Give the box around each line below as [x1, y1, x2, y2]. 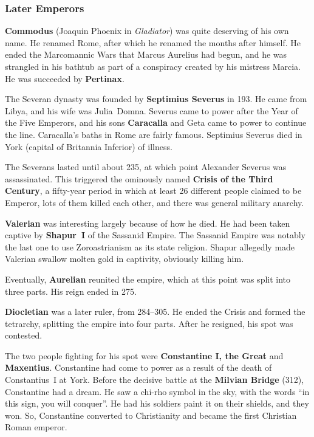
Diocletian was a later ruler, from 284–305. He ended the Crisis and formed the [5, 305, 305, 318]
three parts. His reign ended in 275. [5, 284, 137, 297]
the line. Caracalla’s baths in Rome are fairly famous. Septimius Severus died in [5, 128, 302, 140]
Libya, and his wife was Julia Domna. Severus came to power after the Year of [5, 104, 298, 117]
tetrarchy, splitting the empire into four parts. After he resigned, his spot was [5, 317, 293, 329]
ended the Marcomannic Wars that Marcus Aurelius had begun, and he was [5, 48, 287, 61]
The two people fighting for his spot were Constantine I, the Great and [5, 349, 284, 362]
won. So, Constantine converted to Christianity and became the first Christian [5, 408, 297, 421]
